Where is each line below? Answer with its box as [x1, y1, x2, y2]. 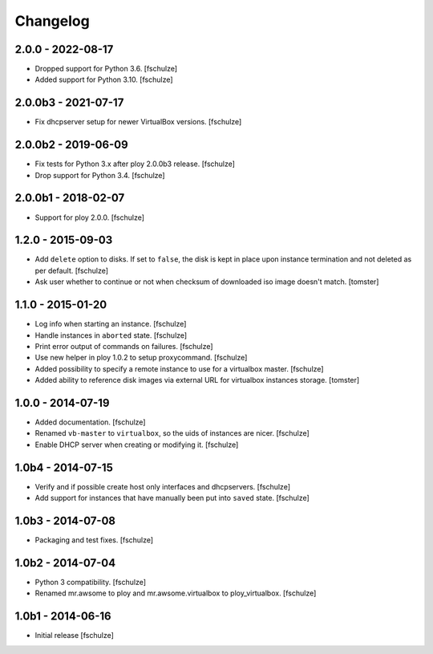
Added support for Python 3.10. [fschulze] [34, 75, 173, 84]
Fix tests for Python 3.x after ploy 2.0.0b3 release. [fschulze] [34, 159, 236, 169]
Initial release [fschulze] [34, 631, 114, 640]
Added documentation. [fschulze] [34, 417, 146, 427]
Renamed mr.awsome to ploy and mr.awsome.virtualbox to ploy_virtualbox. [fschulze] [34, 588, 317, 598]
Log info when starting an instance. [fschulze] [34, 319, 187, 329]
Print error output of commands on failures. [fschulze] [34, 341, 213, 351]
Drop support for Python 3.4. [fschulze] [34, 170, 165, 180]
